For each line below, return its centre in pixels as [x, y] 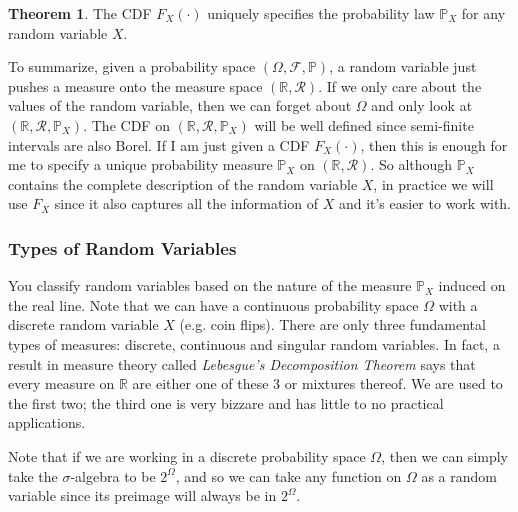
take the [33, 475]
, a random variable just [403, 66]
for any [483, 13]
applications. [47, 422]
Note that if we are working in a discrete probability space [187, 455]
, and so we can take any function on [288, 475]
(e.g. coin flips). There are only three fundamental [332, 324]
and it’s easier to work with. [425, 203]
